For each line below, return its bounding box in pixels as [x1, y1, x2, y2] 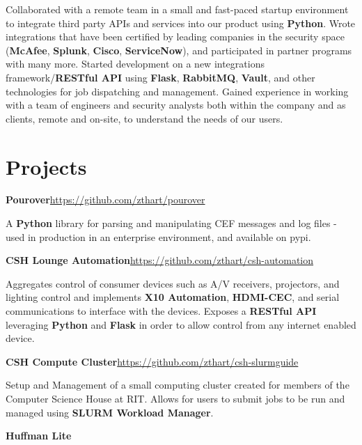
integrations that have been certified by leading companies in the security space [6, 29, 345, 44]
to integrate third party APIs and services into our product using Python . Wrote [6, 15, 356, 30]
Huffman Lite [6, 428, 72, 443]
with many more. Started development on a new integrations [6, 56, 265, 71]
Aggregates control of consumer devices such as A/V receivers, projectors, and [6, 276, 340, 290]
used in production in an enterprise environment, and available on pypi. [6, 229, 311, 244]
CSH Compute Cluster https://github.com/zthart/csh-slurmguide [6, 354, 299, 368]
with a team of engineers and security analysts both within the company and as [6, 97, 346, 112]
